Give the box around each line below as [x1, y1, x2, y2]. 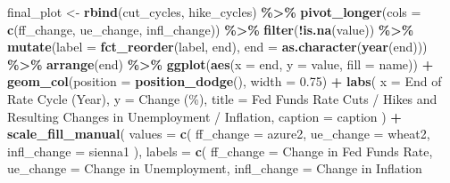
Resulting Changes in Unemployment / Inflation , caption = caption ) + [7, 107, 402, 125]
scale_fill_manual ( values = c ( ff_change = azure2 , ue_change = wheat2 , [7, 124, 430, 143]
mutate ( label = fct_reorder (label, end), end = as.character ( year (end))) [7, 37, 428, 56]
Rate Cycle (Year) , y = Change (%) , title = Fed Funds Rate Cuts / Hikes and [7, 89, 437, 107]
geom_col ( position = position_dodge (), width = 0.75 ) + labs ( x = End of [7, 72, 442, 91]
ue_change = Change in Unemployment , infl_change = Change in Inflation [7, 159, 422, 178]
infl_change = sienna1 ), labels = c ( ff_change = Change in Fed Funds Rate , [7, 141, 433, 160]
